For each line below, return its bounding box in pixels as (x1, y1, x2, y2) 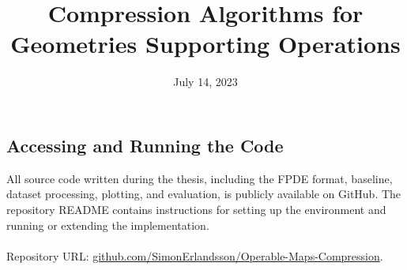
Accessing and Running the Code (6, 133, 284, 157)
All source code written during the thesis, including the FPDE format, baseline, (6, 170, 393, 186)
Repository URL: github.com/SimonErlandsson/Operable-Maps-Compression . (6, 247, 383, 264)
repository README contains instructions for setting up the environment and (6, 201, 386, 217)
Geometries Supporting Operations (10, 28, 401, 60)
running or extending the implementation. (6, 216, 209, 233)
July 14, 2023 (173, 73, 238, 90)
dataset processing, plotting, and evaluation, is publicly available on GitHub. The (6, 186, 401, 202)
